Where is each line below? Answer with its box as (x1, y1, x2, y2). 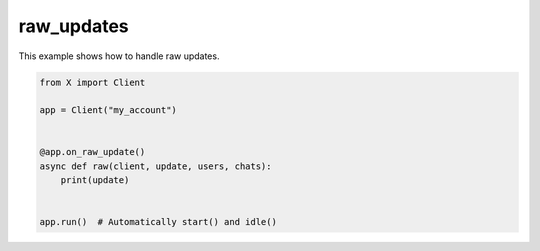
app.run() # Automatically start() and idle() (39, 216, 277, 228)
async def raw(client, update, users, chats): (39, 160, 272, 172)
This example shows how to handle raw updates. (18, 50, 220, 62)
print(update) (60, 175, 130, 186)
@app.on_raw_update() (39, 146, 146, 158)
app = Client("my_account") (39, 105, 177, 116)
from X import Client (39, 76, 146, 88)
